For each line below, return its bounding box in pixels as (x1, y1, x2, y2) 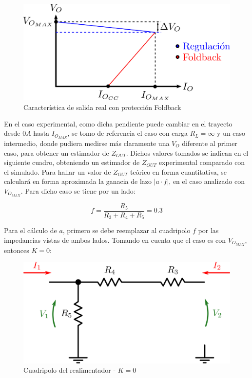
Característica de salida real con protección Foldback (23, 102, 181, 112)
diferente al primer (182, 138, 237, 148)
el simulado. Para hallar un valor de (4, 166, 111, 177)
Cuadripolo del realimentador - (23, 365, 116, 375)
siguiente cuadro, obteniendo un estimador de (4, 157, 140, 167)
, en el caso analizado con (169, 176, 245, 186)
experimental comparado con (158, 157, 245, 167)
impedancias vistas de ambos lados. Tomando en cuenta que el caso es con (4, 234, 226, 245)
